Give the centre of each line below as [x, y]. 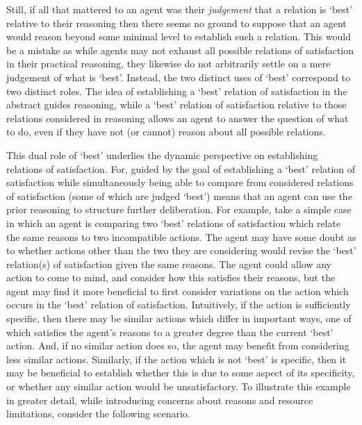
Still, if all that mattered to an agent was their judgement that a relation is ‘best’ [180, 9]
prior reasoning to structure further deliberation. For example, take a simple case [179, 209]
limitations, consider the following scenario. [98, 414]
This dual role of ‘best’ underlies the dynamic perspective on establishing [162, 155]
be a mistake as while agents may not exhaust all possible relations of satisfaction [180, 50]
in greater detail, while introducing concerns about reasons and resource [160, 400]
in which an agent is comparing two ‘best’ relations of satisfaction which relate [174, 223]
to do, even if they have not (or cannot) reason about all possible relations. [166, 132]
